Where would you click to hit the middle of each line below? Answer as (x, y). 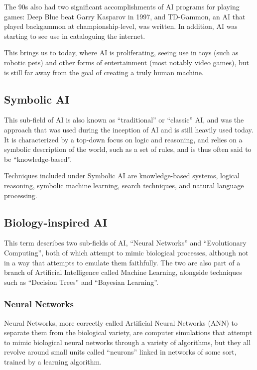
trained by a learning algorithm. (53, 361)
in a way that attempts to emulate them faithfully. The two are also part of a (122, 262)
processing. (21, 195)
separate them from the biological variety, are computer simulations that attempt (128, 332)
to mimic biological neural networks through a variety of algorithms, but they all (128, 342)
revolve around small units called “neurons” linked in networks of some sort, (120, 352)
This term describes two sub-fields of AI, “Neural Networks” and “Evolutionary (125, 243)
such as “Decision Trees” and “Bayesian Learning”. (81, 282)
